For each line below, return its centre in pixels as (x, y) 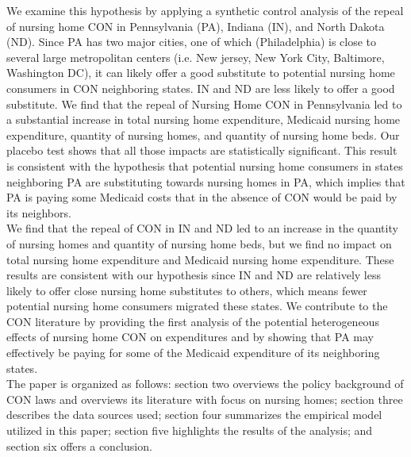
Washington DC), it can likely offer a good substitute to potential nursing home (201, 73)
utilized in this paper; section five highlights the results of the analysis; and (190, 430)
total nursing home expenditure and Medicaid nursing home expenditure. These (200, 259)
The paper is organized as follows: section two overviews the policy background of (205, 384)
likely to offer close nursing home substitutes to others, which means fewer (187, 290)
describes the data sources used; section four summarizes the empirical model (194, 415)
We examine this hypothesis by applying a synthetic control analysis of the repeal (205, 10)
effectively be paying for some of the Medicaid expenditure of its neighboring (193, 353)
